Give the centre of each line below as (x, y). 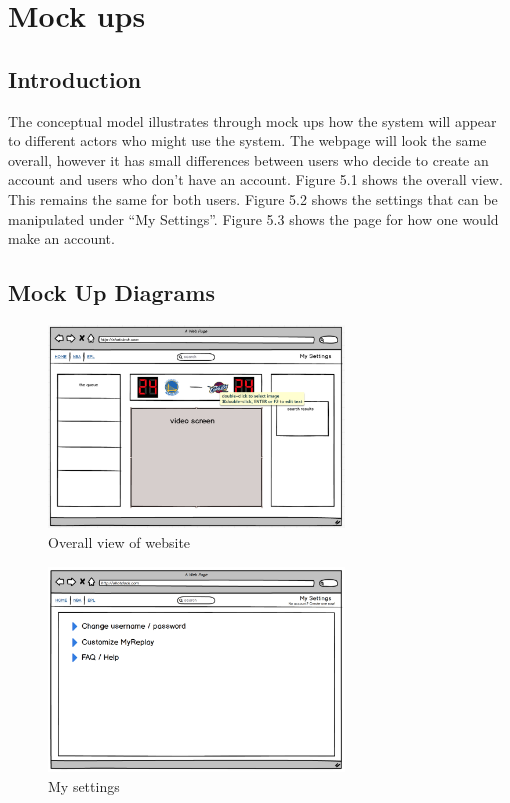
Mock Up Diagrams (111, 292)
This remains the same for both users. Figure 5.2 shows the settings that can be (253, 198)
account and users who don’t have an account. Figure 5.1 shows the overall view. (255, 179)
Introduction (75, 78)
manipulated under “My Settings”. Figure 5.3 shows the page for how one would (253, 218)
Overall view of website (119, 541)
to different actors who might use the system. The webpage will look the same (247, 140)
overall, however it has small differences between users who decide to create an (248, 159)
